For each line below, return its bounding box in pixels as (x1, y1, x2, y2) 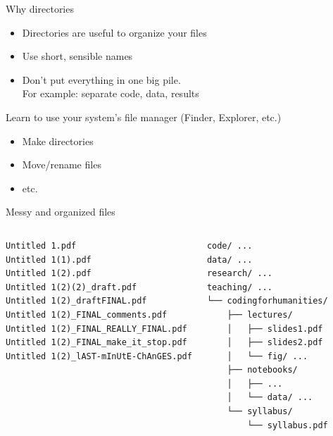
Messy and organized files (6, 204, 115, 219)
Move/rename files (22, 157, 101, 172)
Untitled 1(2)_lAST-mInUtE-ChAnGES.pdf (6, 351, 192, 361)
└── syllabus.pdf (247, 420, 328, 430)
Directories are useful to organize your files (22, 25, 207, 39)
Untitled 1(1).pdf (6, 254, 92, 265)
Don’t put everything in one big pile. (22, 72, 181, 87)
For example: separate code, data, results (22, 86, 199, 101)
